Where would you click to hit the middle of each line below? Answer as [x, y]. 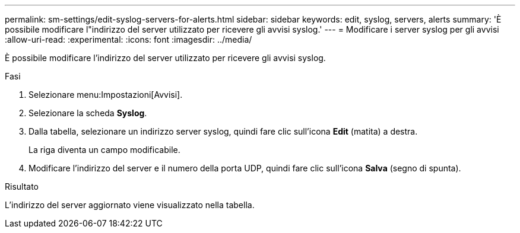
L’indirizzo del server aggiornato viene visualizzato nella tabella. [130, 205]
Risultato [22, 186]
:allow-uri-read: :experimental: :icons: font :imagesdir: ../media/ [129, 39]
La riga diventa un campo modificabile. [104, 150]
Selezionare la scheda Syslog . [88, 113]
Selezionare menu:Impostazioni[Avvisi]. [106, 95]
